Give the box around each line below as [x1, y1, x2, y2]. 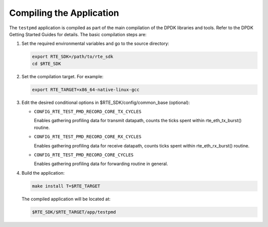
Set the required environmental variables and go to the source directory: [21, 41, 170, 46]
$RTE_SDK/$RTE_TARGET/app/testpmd [32, 209, 116, 215]
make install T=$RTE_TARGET [32, 183, 100, 189]
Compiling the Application [9, 7, 119, 18]
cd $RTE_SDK [32, 61, 62, 66]
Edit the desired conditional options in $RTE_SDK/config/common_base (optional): [21, 99, 190, 105]
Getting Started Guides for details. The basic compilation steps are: [9, 31, 147, 37]
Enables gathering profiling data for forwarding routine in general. [34, 161, 168, 167]
